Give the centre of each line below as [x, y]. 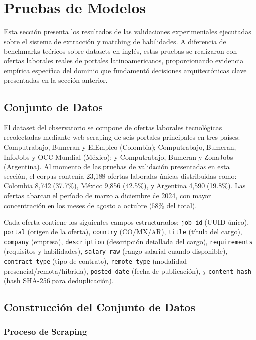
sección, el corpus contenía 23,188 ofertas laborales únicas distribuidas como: [120, 176]
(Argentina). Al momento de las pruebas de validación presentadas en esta [117, 166]
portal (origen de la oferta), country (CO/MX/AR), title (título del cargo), [123, 231]
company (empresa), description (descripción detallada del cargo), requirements [128, 241]
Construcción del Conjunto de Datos [100, 307]
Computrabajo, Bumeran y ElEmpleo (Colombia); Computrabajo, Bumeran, [120, 147]
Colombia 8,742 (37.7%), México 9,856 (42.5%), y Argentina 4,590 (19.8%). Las [125, 186]
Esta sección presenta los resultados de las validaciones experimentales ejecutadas [128, 31]
